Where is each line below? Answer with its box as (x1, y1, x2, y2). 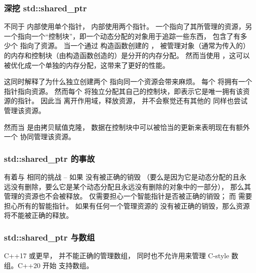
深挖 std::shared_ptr (4, 1, 87, 14)
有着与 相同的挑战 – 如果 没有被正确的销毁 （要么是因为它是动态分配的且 (4, 171, 240, 182)
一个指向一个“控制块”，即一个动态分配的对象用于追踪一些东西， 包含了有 (4, 30, 240, 41)
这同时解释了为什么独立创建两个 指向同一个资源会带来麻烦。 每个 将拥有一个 (4, 76, 252, 87)
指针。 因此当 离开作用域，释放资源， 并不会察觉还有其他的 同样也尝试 (17, 95, 248, 106)
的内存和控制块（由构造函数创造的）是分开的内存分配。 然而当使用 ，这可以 (4, 50, 250, 60)
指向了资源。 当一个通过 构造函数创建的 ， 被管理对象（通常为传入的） (20, 40, 250, 51)
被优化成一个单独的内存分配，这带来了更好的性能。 (4, 60, 169, 70)
